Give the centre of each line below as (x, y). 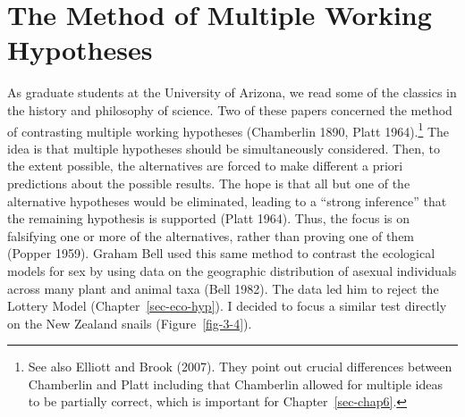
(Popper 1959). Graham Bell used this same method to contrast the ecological (221, 253)
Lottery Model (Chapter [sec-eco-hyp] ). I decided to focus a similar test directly (227, 306)
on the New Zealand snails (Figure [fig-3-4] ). (130, 323)
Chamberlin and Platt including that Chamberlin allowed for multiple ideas (236, 384)
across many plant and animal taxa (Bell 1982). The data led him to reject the (223, 288)
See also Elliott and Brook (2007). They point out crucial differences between (240, 367)
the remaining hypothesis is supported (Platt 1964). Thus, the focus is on (209, 218)
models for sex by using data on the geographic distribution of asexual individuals (232, 270)
